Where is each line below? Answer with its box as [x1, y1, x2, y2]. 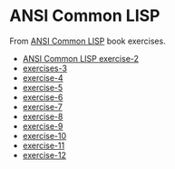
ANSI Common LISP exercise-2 [22, 53, 139, 64]
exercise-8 [22, 111, 63, 122]
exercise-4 [22, 72, 63, 83]
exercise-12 [22, 149, 66, 160]
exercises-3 [22, 63, 68, 74]
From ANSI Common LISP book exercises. [9, 35, 166, 46]
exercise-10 [22, 130, 67, 141]
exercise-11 [22, 140, 65, 151]
